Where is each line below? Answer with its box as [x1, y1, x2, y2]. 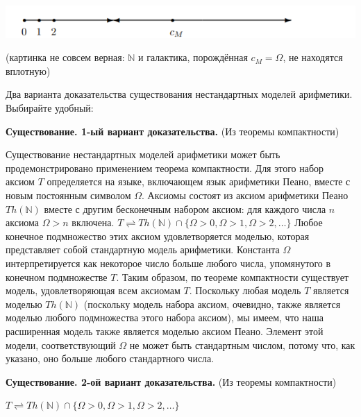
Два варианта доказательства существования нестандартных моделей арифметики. [6, 87, 353, 101]
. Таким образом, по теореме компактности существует [116, 269, 349, 284]
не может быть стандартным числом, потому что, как [129, 337, 355, 352]
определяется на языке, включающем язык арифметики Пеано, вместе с [47, 174, 351, 189]
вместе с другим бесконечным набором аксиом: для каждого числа [44, 201, 326, 216]
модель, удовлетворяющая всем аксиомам [6, 283, 180, 298]
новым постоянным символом [6, 187, 131, 202]
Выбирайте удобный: [6, 101, 94, 114]
